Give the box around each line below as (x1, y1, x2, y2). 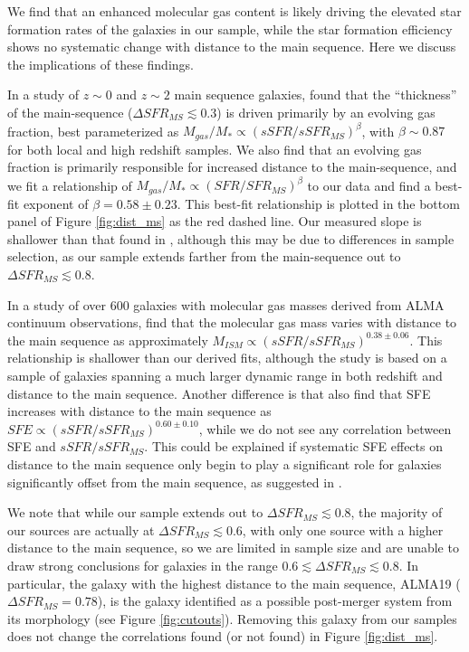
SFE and (7, 437, 56, 456)
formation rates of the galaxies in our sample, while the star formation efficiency (7, 19, 453, 38)
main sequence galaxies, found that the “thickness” (174, 85, 457, 104)
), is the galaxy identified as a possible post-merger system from (97, 591, 453, 610)
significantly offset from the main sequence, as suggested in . (7, 472, 342, 491)
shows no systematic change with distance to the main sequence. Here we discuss (7, 37, 456, 56)
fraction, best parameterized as (7, 121, 179, 140)
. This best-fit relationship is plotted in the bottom (177, 194, 460, 213)
